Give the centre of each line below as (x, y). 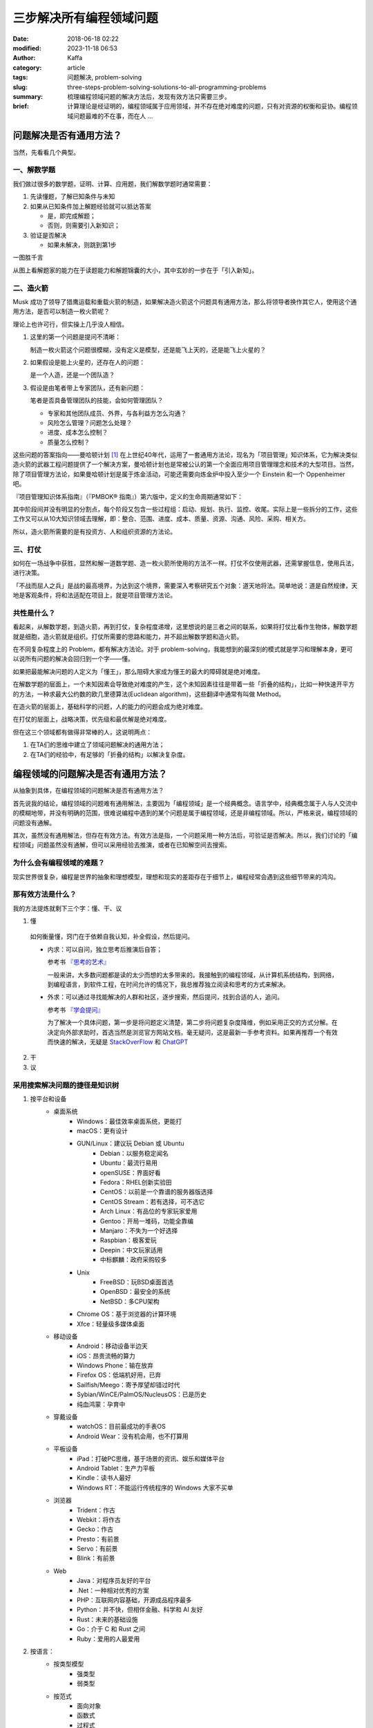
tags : (20, 77)
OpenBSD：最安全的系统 (135, 1292)
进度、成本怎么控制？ (78, 433)
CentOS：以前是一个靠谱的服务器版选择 (157, 1192)
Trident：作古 (96, 1510)
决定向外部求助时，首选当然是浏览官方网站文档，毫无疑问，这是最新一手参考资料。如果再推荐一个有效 (192, 1032)
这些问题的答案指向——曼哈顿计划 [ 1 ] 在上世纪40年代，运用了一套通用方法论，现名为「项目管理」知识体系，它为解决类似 (185, 455)
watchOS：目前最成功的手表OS (121, 1427)
